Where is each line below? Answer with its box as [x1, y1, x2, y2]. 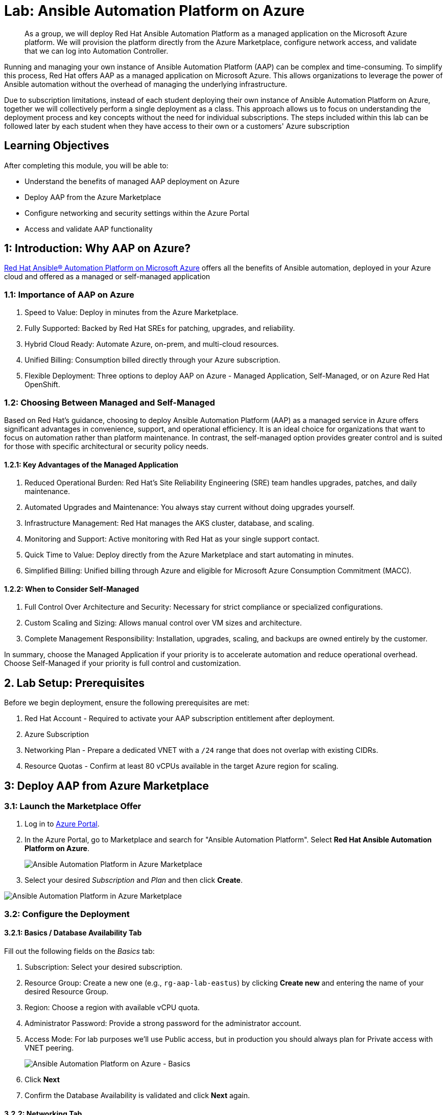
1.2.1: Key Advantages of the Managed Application [4, 460, 178, 469]
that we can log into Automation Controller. [25, 46, 169, 55]
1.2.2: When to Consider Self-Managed [4, 584, 139, 593]
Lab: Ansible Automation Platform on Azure [4, 2, 305, 19]
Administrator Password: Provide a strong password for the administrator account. [25, 1019, 301, 1028]
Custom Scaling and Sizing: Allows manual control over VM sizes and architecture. [25, 618, 302, 628]
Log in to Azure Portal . [25, 819, 100, 829]
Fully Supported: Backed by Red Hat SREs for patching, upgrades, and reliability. [25, 324, 295, 333]
